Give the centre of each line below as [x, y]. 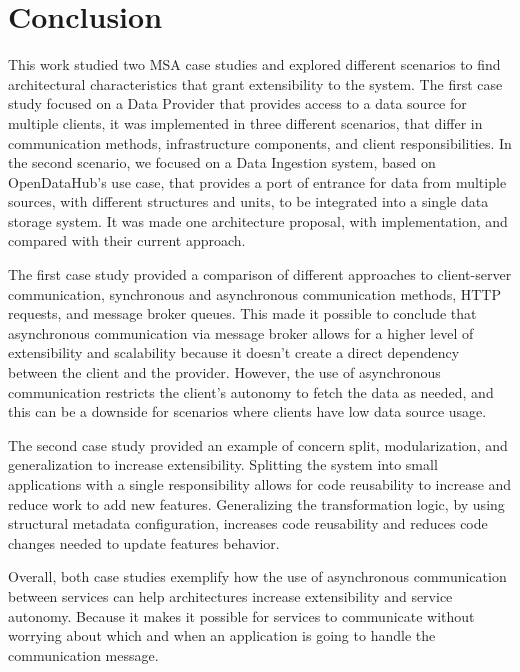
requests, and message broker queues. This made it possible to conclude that [242, 313]
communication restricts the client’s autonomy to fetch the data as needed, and [251, 391]
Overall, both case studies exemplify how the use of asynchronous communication [257, 576]
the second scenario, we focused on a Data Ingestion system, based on [222, 162]
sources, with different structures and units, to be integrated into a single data [248, 201]
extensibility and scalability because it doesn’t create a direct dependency [234, 352]
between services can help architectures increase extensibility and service [230, 595]
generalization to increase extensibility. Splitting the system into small [223, 464]
